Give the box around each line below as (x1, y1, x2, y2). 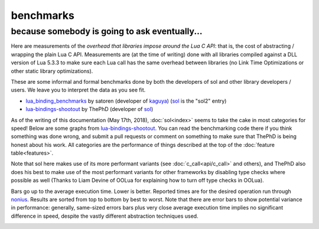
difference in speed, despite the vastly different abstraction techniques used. (11, 212, 198, 220)
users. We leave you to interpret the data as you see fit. (11, 86, 146, 94)
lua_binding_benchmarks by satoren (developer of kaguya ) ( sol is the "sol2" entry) (25, 97, 227, 104)
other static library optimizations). (11, 67, 93, 74)
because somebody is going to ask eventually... (11, 26, 203, 37)
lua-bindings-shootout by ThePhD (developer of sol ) (25, 106, 154, 113)
